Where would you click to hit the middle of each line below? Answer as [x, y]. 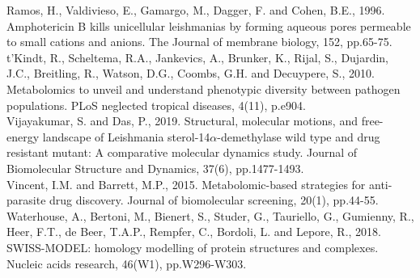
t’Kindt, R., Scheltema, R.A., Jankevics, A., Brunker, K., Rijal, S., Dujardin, [197, 57]
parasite [26, 200]
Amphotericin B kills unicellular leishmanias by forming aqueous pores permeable [209, 25]
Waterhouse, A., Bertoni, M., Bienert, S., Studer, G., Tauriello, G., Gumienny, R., [210, 215]
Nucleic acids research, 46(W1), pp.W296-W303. [127, 263]
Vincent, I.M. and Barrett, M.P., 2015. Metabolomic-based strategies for [186, 184]
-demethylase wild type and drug [299, 136]
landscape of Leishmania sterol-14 [126, 136]
